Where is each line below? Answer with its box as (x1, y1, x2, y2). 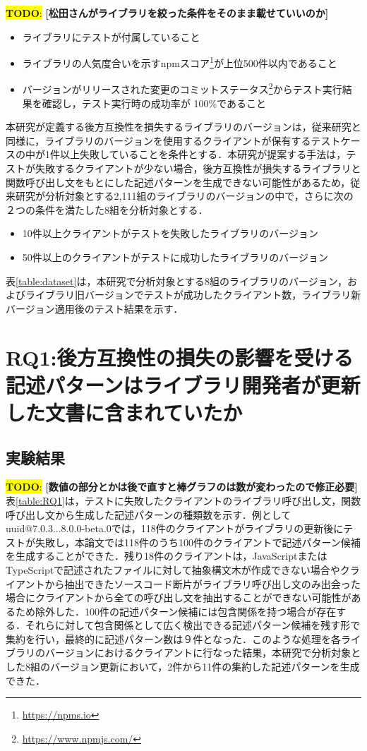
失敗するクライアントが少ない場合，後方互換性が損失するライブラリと (35, 161, 361, 176)
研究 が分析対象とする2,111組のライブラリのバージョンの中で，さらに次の (15, 188, 354, 203)
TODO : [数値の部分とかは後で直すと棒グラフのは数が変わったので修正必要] (6, 479, 358, 494)
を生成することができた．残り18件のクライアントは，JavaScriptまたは (6, 548, 327, 563)
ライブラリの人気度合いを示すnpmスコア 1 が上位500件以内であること (22, 54, 337, 70)
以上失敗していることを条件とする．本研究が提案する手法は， (59, 147, 347, 162)
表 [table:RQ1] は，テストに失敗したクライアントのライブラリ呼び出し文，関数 (6, 493, 361, 507)
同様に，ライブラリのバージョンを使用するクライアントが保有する (6, 133, 311, 148)
